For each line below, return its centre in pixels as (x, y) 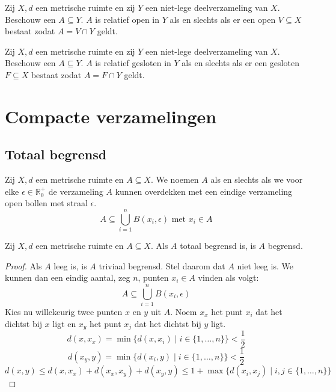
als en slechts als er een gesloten (240, 63)
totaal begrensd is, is (218, 246)
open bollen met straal (46, 203)
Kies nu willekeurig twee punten (64, 311)
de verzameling (76, 191)
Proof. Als (23, 265)
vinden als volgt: (228, 277)
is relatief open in (127, 19)
